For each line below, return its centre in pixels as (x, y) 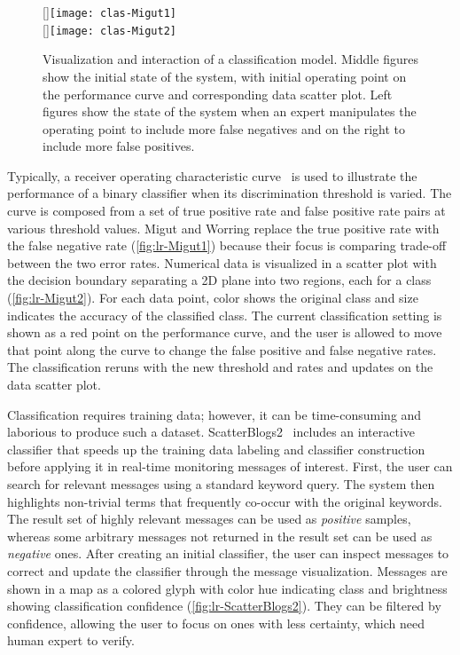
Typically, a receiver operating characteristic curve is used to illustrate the (212, 175)
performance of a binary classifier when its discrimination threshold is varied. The (230, 193)
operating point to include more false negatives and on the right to (224, 128)
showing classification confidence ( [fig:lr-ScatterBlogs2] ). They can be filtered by (224, 606)
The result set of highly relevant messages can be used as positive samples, (209, 519)
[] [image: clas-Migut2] (109, 29)
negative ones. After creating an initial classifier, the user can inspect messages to (228, 553)
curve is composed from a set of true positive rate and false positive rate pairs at (226, 211)
